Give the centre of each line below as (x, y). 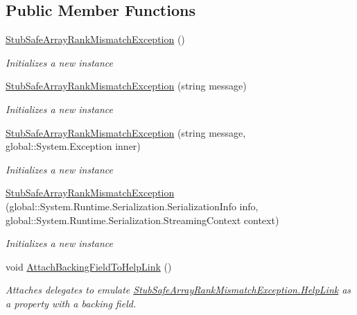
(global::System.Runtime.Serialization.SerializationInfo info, (132, 206)
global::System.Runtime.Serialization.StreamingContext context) (142, 220)
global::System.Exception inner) (73, 146)
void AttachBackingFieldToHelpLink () (89, 266)
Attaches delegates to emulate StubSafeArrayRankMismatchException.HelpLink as (178, 290)
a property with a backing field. (71, 303)
